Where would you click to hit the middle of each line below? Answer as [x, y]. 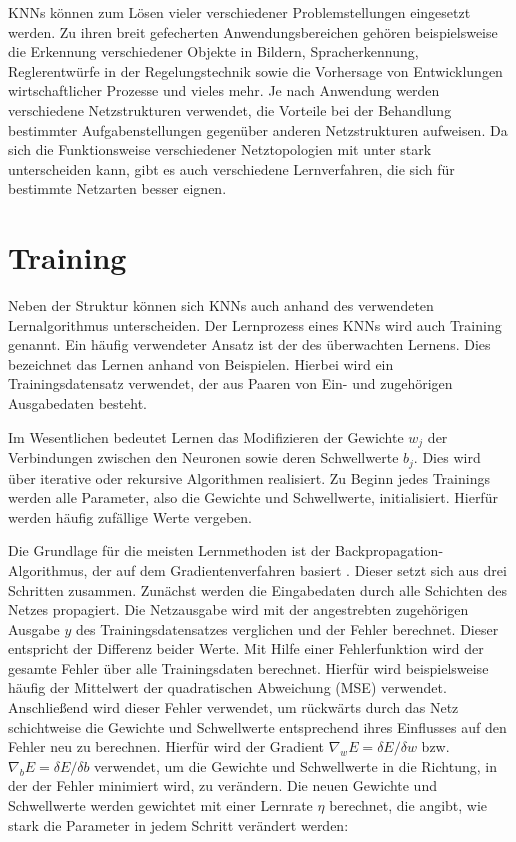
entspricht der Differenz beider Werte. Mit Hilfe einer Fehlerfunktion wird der [246, 648]
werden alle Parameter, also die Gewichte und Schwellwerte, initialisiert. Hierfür [253, 497]
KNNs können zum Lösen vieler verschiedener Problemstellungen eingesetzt [239, 12]
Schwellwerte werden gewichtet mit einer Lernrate [160, 805]
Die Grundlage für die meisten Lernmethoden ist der [169, 550]
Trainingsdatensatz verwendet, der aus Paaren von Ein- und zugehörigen [230, 383]
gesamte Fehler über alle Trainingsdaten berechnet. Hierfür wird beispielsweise [248, 667]
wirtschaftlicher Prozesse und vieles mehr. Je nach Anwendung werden [224, 90]
